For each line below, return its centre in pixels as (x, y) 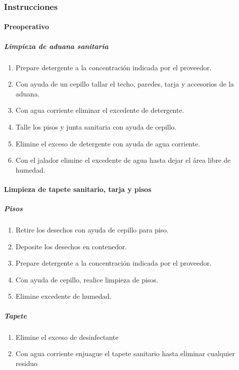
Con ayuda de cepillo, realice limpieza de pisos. (87, 279)
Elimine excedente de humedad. (64, 296)
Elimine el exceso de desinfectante (67, 337)
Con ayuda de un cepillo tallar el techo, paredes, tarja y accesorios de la (125, 84)
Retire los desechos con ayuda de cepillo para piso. (92, 230)
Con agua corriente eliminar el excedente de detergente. (100, 110)
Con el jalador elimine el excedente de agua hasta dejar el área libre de (123, 160)
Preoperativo (27, 26)
